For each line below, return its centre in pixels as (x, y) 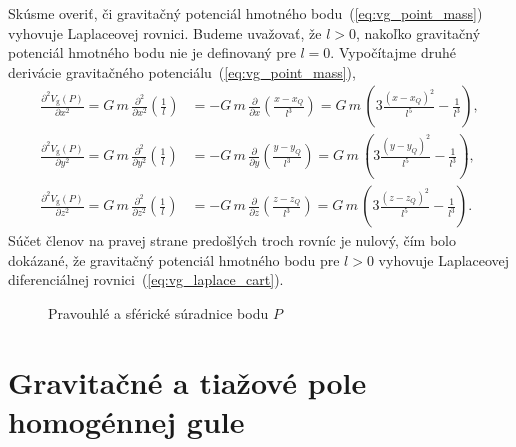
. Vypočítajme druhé (393, 52)
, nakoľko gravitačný (418, 32)
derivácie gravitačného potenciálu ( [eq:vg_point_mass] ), (182, 71)
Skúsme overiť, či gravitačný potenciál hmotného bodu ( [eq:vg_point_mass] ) (245, 13)
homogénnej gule (126, 421)
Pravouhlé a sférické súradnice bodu (158, 313)
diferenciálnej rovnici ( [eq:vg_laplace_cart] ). (146, 279)
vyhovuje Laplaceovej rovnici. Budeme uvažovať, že (165, 32)
